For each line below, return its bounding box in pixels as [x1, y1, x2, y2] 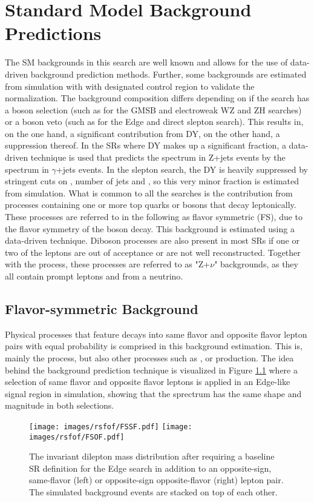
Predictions [5, 21, 102, 45]
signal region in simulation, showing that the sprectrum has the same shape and [5, 387, 302, 400]
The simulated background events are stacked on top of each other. [29, 486, 278, 498]
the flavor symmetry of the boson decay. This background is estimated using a [5, 222, 295, 235]
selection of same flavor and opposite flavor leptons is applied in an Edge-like [5, 375, 290, 388]
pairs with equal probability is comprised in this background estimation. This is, [5, 340, 303, 352]
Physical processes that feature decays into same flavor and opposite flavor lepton [5, 327, 307, 340]
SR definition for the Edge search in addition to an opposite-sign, [29, 461, 272, 474]
